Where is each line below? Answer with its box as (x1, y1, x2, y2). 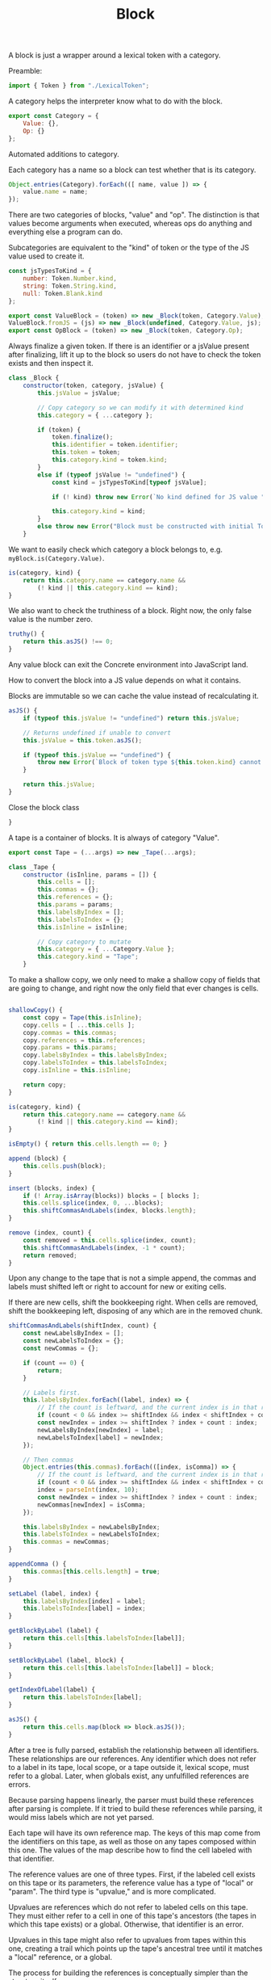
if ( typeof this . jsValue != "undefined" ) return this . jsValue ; (23, 714, 240, 722)
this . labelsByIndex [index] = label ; (23, 1597, 147, 1605)
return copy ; (23, 1080, 67, 1089)
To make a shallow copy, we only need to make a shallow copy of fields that (8, 975, 261, 985)
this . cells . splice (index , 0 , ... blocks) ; (23, 1199, 164, 1208)
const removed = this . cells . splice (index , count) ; (23, 1236, 197, 1244)
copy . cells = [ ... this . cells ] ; (23, 1021, 135, 1029)
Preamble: (8, 66, 43, 76)
